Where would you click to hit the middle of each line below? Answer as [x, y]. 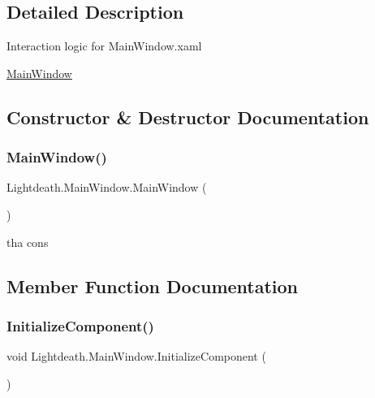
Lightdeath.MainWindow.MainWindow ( [107, 187]
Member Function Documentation [153, 286]
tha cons [28, 242]
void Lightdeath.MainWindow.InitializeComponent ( [136, 356]
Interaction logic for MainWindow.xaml [104, 46]
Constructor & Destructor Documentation [188, 117]
